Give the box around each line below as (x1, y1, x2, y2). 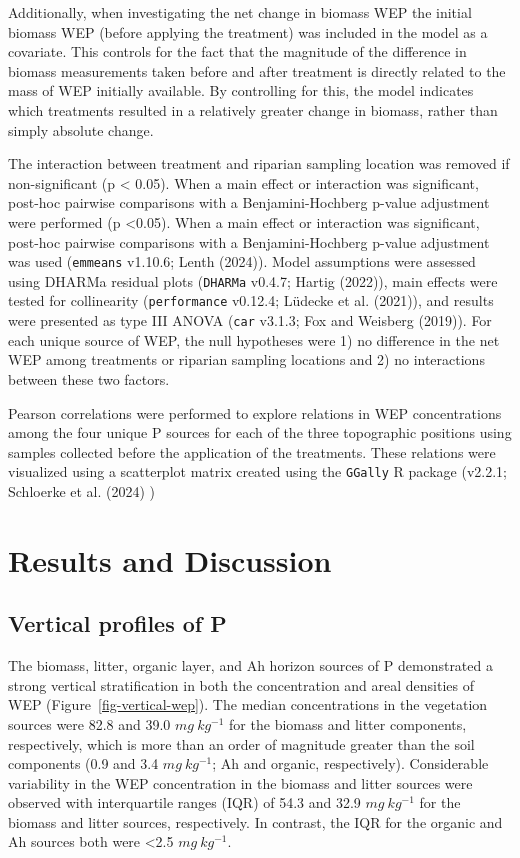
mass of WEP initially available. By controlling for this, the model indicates (8, 80, 474, 101)
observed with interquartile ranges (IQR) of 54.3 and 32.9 (8, 792, 361, 813)
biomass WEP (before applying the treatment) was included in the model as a (8, 21, 488, 42)
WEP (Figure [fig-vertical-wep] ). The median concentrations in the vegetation (8, 694, 488, 715)
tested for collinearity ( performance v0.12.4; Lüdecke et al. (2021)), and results (8, 290, 494, 311)
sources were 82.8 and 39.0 (8, 713, 171, 734)
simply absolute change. (8, 119, 154, 140)
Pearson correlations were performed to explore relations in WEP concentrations (8, 402, 502, 423)
